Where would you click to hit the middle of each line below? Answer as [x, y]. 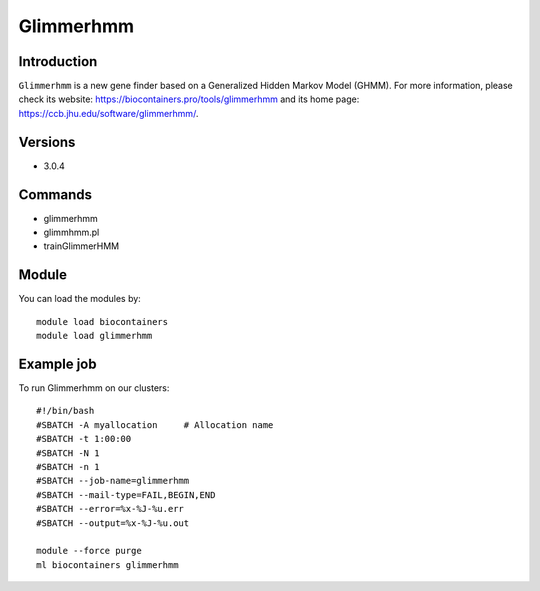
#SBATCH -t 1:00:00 [84, 439]
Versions [47, 141]
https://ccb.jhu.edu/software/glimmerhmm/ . [108, 113]
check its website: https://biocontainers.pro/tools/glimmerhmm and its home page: [189, 99]
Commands [55, 194]
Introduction [58, 61]
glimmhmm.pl [71, 232]
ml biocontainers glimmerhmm [107, 564]
